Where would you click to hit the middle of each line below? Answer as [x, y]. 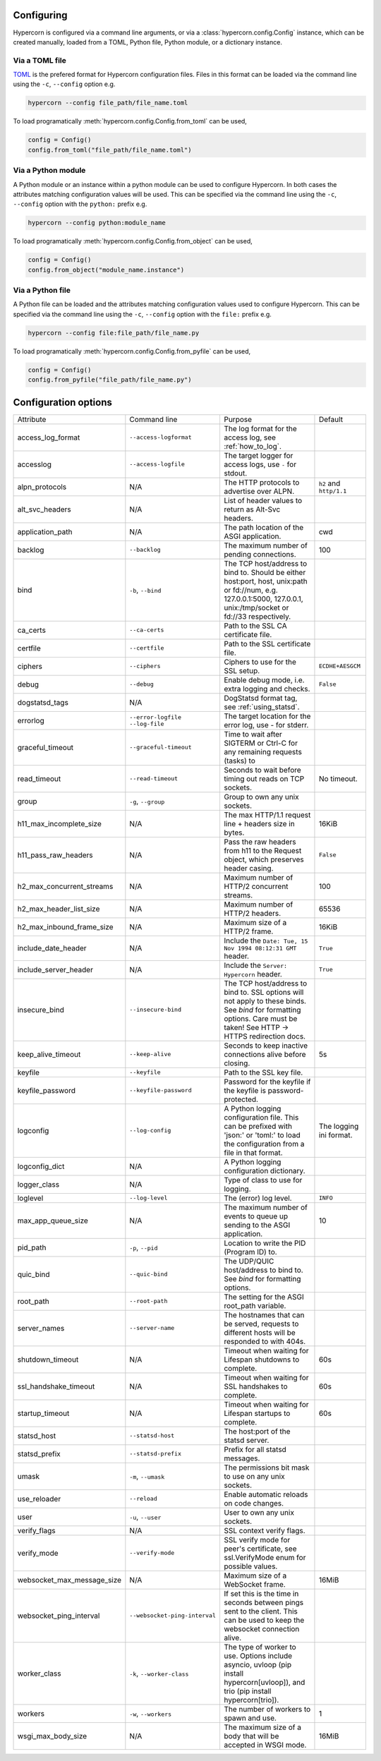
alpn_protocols [42, 487]
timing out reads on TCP [264, 778]
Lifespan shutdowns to [261, 1360]
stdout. [235, 473]
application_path [45, 531]
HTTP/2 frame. [248, 931]
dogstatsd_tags [43, 702]
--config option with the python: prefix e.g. [80, 204]
